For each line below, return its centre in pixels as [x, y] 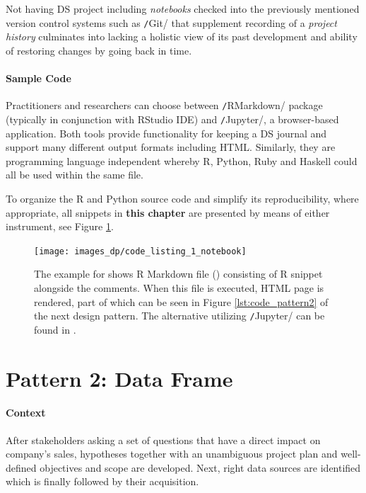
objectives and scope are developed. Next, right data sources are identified [200, 467]
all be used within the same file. [75, 175]
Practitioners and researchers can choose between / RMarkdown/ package [164, 105]
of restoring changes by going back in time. [99, 50]
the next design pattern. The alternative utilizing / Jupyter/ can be [179, 316]
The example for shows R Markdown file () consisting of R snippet [178, 274]
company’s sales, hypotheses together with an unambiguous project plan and [172, 454]
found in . [55, 329]
